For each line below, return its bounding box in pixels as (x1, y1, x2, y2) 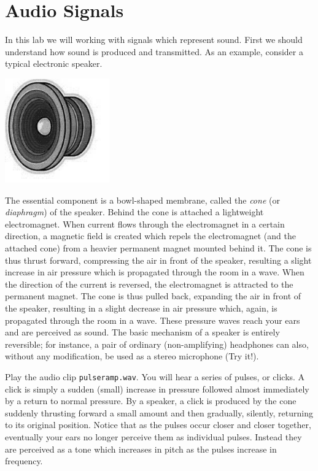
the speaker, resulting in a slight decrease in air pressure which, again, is (5, 301, 277, 314)
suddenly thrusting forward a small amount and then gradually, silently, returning (5, 406, 313, 419)
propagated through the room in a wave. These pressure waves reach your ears (5, 313, 300, 326)
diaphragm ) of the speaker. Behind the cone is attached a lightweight (5, 205, 264, 218)
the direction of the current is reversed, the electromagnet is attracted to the (5, 277, 293, 290)
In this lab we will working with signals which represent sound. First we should (5, 33, 303, 46)
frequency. (5, 454, 43, 467)
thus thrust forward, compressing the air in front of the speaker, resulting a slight (5, 253, 312, 266)
